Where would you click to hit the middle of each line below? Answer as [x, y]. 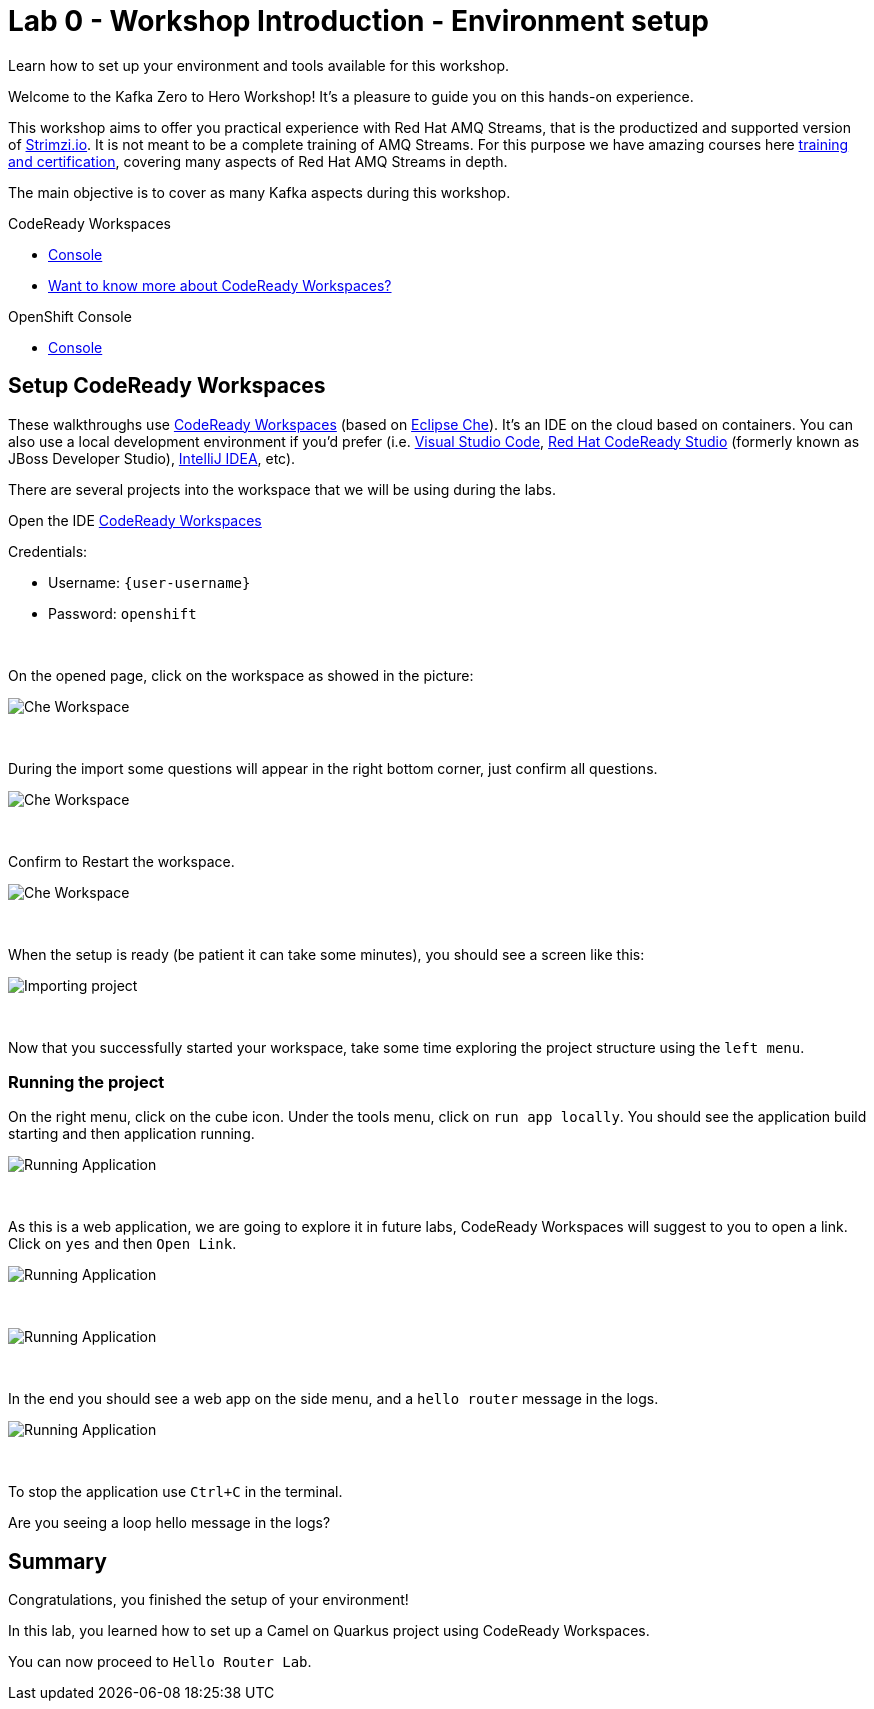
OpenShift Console [70, 316]
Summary [57, 1561]
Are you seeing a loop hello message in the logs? [169, 1523]
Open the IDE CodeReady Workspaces [135, 520]
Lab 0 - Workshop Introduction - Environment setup [358, 21]
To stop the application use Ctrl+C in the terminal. [175, 1492]
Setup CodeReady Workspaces [167, 386]
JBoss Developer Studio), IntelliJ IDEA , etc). [152, 458]
